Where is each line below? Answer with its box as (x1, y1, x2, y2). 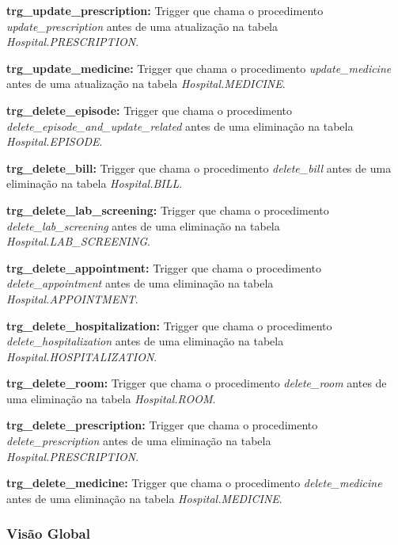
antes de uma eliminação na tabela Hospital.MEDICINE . (6, 490, 282, 506)
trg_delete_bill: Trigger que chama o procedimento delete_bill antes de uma (6, 159, 392, 176)
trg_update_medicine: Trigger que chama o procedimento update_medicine (6, 59, 392, 76)
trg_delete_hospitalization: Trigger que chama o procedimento (6, 317, 332, 333)
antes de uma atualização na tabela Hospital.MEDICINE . (6, 75, 286, 92)
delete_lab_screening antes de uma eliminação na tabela (6, 217, 280, 234)
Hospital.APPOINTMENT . (6, 290, 138, 307)
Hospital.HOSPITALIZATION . (6, 348, 157, 364)
